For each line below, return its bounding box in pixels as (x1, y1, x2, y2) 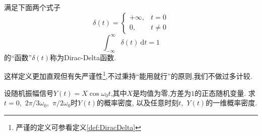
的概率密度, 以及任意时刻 (96, 97, 179, 108)
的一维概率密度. (206, 97, 257, 108)
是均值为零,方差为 (133, 87, 191, 98)
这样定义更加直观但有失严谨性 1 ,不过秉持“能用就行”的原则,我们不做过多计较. (4, 69, 252, 81)
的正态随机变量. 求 (194, 87, 255, 98)
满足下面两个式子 (4, 2, 60, 12)
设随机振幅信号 (4, 87, 53, 98)
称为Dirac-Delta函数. (49, 52, 116, 62)
